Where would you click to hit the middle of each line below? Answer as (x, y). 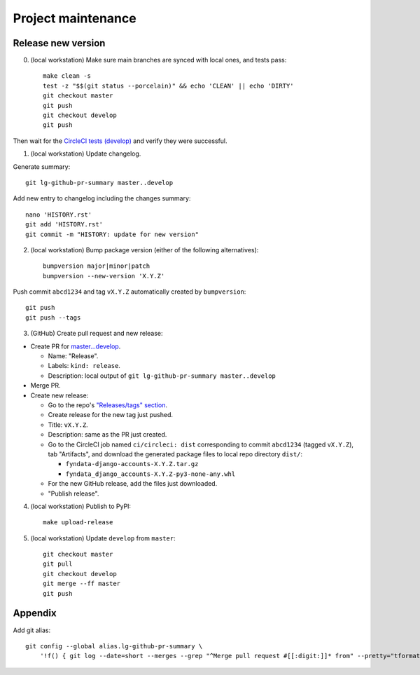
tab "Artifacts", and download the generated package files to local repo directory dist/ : (175, 454)
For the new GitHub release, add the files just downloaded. (133, 484)
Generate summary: (42, 166)
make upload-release (78, 523)
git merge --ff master (82, 584)
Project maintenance (75, 18)
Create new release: (59, 395)
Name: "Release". (73, 356)
